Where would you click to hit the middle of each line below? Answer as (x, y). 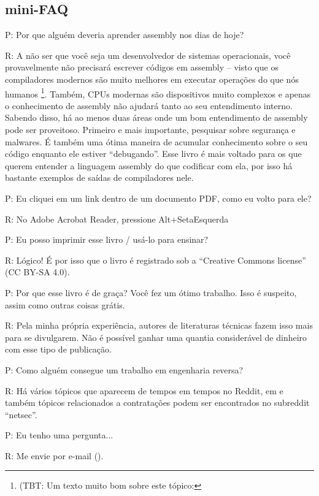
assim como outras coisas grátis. (65, 304)
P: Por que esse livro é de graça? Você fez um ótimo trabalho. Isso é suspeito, (151, 292)
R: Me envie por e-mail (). (54, 455)
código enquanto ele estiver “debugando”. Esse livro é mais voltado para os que (153, 154)
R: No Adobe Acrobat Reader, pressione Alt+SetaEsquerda (117, 219)
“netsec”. (21, 414)
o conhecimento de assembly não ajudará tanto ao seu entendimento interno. (149, 105)
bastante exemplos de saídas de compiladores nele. (99, 177)
